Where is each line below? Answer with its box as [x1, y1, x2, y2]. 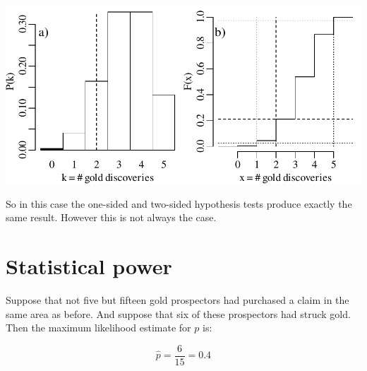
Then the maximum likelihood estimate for [6, 320, 191, 335]
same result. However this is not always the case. [6, 210, 217, 225]
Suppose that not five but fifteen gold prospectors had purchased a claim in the [6, 292, 349, 307]
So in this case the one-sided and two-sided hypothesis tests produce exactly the [6, 196, 352, 211]
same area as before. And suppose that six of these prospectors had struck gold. [6, 306, 351, 321]
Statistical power [6, 251, 172, 280]
